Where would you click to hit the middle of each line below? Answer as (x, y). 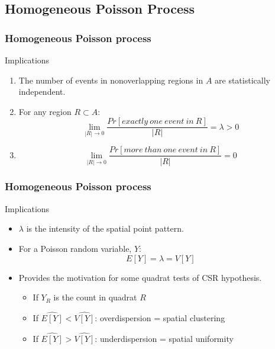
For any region (45, 111)
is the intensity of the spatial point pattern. (105, 228)
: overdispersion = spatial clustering (160, 317)
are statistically (242, 80)
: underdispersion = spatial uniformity (164, 338)
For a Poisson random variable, (75, 248)
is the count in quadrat (95, 297)
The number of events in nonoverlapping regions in (111, 80)
